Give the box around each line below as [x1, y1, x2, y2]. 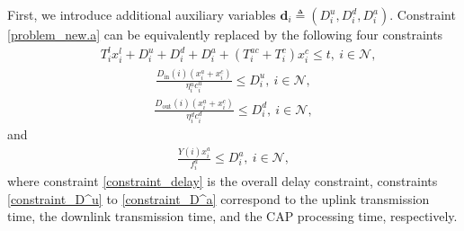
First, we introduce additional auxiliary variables [7, 5, 276, 23]
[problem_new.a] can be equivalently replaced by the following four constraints [7, 25, 443, 43]
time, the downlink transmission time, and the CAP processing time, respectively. [7, 207, 458, 226]
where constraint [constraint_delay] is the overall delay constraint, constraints [7, 172, 438, 191]
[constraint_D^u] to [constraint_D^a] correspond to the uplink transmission [7, 189, 430, 208]
